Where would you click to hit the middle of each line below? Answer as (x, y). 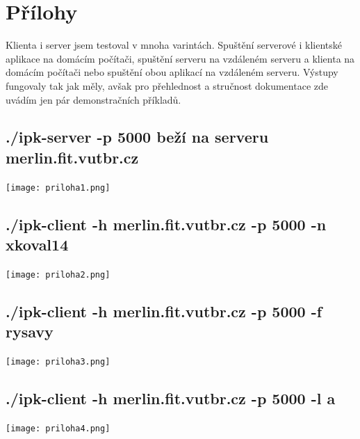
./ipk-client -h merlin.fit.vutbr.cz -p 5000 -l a (171, 398)
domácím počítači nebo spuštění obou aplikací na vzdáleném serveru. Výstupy (172, 72)
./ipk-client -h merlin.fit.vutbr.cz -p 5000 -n (166, 224)
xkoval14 (37, 245)
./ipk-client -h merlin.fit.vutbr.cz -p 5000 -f (164, 311)
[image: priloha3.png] (58, 362)
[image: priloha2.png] (58, 274)
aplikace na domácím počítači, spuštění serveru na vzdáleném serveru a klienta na (180, 58)
